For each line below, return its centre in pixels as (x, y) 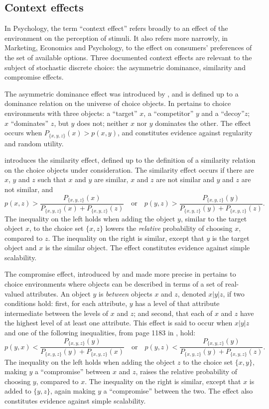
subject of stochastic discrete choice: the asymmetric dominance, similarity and (125, 67)
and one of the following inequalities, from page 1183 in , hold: (100, 333)
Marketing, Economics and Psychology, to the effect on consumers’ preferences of (128, 48)
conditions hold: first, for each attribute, (66, 303)
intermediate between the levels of (57, 313)
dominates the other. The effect (203, 123)
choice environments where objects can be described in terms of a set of (114, 284)
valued (14, 293)
